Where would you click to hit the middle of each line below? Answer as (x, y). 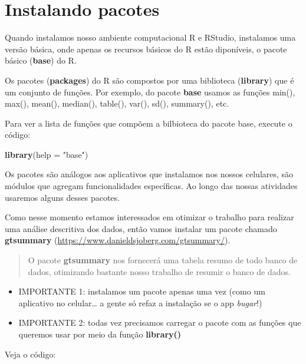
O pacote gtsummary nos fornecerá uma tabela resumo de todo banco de (163, 260)
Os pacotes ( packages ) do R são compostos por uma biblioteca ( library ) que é (149, 80)
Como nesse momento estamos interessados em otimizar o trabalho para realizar (149, 217)
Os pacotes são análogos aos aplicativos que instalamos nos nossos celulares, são (149, 174)
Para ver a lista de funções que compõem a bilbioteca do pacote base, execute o (149, 123)
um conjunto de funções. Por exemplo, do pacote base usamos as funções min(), (150, 92)
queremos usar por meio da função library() (100, 334)
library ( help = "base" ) (47, 154)
